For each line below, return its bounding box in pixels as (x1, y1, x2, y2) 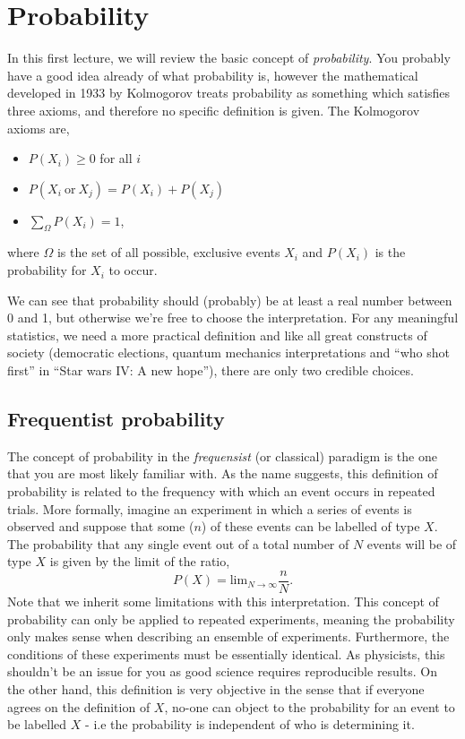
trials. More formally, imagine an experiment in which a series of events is (7, 499, 412, 518)
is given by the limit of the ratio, (49, 552, 230, 571)
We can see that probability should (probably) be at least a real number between (7, 290, 452, 309)
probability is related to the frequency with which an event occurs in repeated (7, 482, 435, 501)
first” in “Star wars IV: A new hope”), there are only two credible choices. (7, 361, 414, 380)
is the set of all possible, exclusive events (56, 243, 280, 262)
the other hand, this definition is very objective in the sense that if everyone (7, 680, 425, 699)
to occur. (108, 261, 158, 279)
